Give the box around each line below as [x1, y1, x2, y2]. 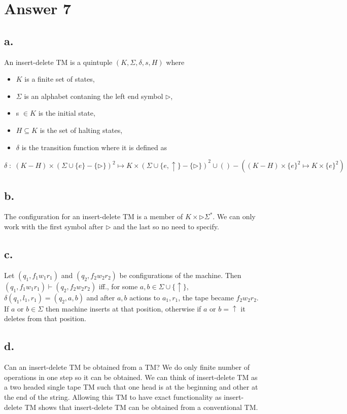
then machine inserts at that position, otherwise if [45, 303, 201, 314]
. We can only [213, 211, 256, 222]
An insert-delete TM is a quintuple [4, 56, 113, 67]
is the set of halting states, [40, 124, 123, 135]
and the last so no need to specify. [113, 221, 219, 231]
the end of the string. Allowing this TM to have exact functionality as [4, 391, 222, 402]
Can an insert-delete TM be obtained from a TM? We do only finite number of [4, 362, 250, 372]
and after [86, 292, 115, 302]
